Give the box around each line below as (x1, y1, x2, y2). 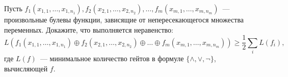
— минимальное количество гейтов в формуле (40, 53, 184, 63)
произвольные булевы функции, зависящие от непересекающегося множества (4, 14, 244, 24)
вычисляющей (4, 63, 48, 73)
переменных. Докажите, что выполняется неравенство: (4, 24, 173, 35)
